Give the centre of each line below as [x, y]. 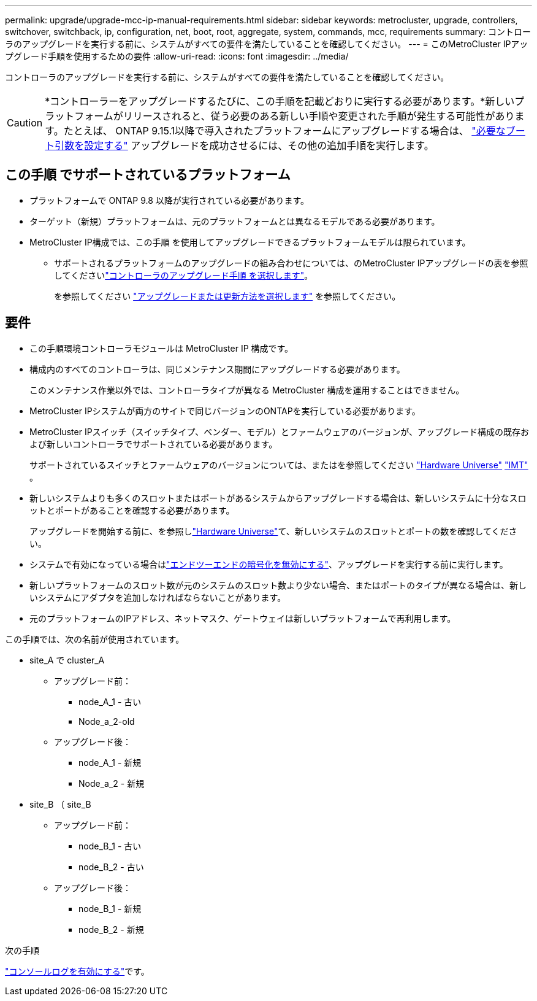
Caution [25, 123]
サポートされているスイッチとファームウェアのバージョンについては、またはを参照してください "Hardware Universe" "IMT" [279, 465]
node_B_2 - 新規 [111, 929]
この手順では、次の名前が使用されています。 [95, 639]
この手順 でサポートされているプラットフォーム [148, 175]
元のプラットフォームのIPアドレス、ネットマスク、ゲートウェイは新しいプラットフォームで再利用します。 [243, 618]
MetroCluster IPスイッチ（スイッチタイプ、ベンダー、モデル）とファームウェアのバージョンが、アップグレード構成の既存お [280, 431]
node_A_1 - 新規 [110, 762]
